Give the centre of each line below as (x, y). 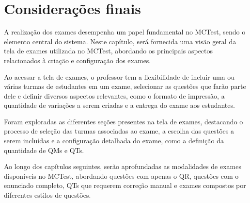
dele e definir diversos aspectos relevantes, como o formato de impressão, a (114, 95)
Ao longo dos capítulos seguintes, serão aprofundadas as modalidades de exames (123, 166)
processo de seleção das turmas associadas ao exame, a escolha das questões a (119, 131)
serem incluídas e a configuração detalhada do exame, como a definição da (114, 141)
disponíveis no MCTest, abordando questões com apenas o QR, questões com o (121, 176)
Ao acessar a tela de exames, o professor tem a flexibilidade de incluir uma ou (119, 76)
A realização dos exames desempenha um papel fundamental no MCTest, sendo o (125, 32)
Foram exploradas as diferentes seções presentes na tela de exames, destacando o (124, 121)
